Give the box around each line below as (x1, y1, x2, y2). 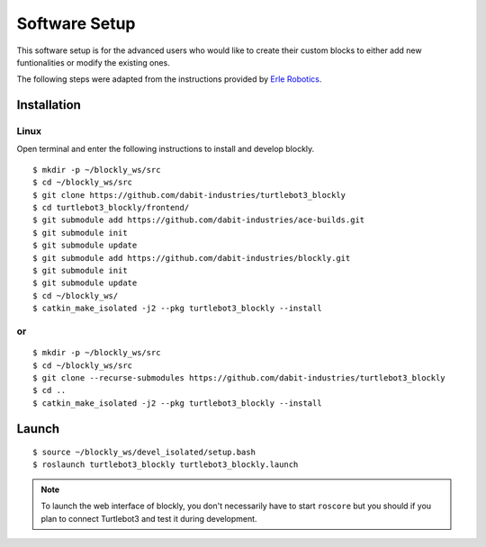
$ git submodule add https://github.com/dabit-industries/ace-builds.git (32, 215, 365, 225)
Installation (16, 97, 81, 112)
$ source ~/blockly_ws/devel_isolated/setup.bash (32, 447, 256, 458)
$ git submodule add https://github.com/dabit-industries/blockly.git (32, 253, 351, 263)
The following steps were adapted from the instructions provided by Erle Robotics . (16, 74, 322, 85)
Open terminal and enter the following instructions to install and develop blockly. (16, 144, 315, 155)
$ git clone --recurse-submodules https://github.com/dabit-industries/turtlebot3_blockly (32, 372, 445, 382)
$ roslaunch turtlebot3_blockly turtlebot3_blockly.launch (32, 460, 299, 470)
